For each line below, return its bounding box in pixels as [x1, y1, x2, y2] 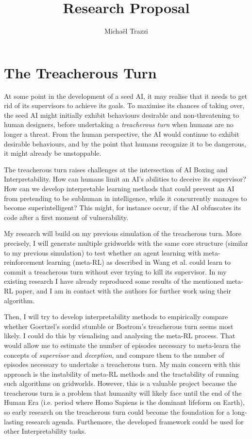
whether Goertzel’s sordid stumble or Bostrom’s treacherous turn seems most [4, 321, 234, 331]
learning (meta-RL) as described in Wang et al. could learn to [46, 257, 231, 267]
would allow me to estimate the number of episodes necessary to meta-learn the [4, 340, 241, 350]
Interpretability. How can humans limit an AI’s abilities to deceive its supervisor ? [4, 174, 246, 184]
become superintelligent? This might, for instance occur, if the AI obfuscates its [4, 202, 241, 213]
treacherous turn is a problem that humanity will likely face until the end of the [4, 387, 242, 398]
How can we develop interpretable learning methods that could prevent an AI [4, 183, 235, 193]
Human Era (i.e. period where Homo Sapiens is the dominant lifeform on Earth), [4, 397, 245, 407]
